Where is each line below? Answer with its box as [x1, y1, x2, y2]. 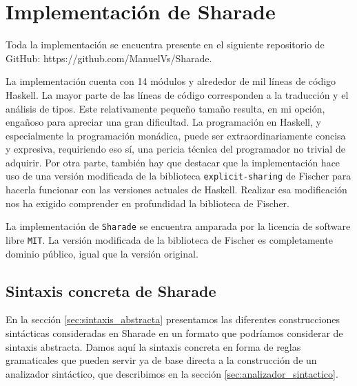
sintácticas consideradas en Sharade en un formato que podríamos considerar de [6, 326, 343, 340]
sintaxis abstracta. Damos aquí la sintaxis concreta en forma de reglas [6, 339, 301, 354]
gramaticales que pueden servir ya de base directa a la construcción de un [6, 353, 317, 367]
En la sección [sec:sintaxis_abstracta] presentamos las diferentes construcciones [6, 312, 340, 327]
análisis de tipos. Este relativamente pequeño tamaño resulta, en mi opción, [6, 101, 325, 115]
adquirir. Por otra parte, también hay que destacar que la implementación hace [6, 155, 340, 169]
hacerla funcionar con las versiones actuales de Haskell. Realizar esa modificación [6, 182, 347, 197]
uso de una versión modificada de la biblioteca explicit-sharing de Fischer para [6, 168, 351, 183]
